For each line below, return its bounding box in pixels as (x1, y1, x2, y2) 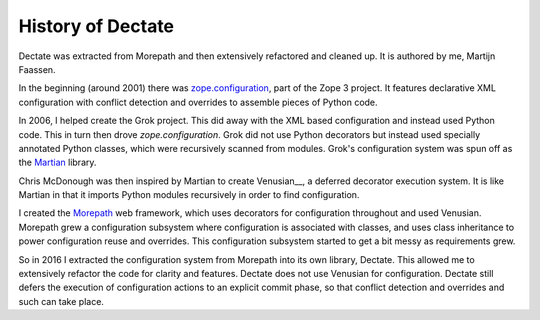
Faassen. (18, 63, 56, 75)
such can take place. (18, 295, 105, 307)
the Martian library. (18, 156, 97, 169)
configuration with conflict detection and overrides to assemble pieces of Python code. (18, 96, 379, 108)
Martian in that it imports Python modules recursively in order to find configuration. (18, 189, 360, 201)
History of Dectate (18, 15, 175, 37)
